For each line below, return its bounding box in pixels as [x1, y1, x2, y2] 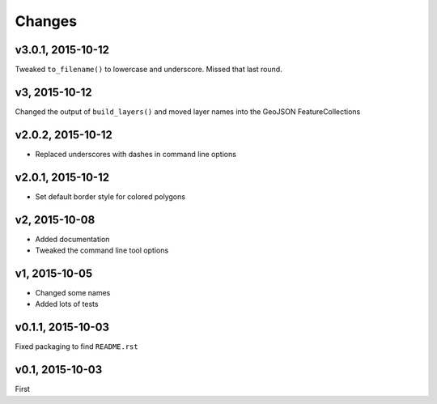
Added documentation [35, 234, 110, 244]
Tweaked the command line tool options [35, 245, 169, 255]
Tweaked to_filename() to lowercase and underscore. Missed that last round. [15, 65, 282, 74]
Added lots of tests [35, 300, 99, 309]
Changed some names [35, 287, 111, 297]
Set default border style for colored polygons [35, 191, 186, 202]
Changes [15, 12, 77, 30]
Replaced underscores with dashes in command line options [35, 149, 236, 159]
